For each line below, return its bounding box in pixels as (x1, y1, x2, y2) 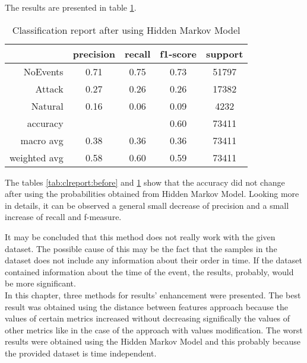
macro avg (20, 133, 64, 147)
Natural (31, 98, 64, 113)
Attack (35, 81, 64, 95)
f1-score (160, 46, 197, 60)
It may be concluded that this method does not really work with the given (5, 230, 276, 243)
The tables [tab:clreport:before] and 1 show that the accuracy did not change (5, 176, 285, 188)
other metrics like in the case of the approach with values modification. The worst (5, 323, 303, 336)
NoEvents (23, 64, 64, 78)
